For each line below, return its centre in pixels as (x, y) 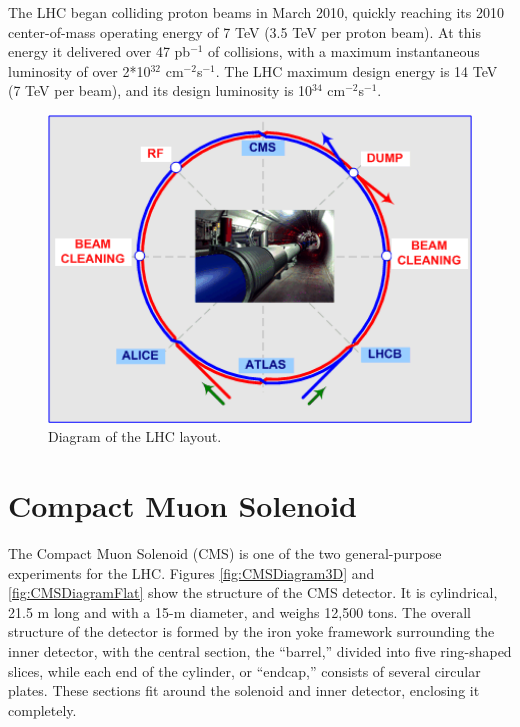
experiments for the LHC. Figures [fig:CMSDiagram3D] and (191, 572)
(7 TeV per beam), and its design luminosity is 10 (160, 90)
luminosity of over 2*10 (79, 70)
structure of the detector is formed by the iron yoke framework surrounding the (251, 631)
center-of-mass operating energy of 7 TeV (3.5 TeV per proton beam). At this (244, 31)
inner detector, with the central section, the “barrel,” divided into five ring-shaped (260, 651)
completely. (42, 709)
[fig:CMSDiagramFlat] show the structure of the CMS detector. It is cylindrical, (253, 592)
